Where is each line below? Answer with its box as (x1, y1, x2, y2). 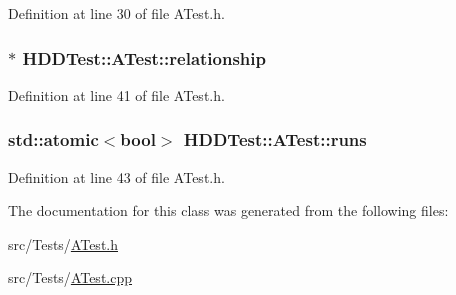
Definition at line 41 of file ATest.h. (8, 84, 225, 105)
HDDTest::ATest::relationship (22, 45, 266, 70)
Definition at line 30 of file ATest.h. (8, 3, 225, 23)
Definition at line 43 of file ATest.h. (8, 166, 225, 187)
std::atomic (8, 127, 99, 152)
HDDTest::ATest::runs (183, 127, 367, 152)
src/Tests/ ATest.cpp (8, 267, 133, 288)
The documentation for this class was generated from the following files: (8, 200, 449, 221)
